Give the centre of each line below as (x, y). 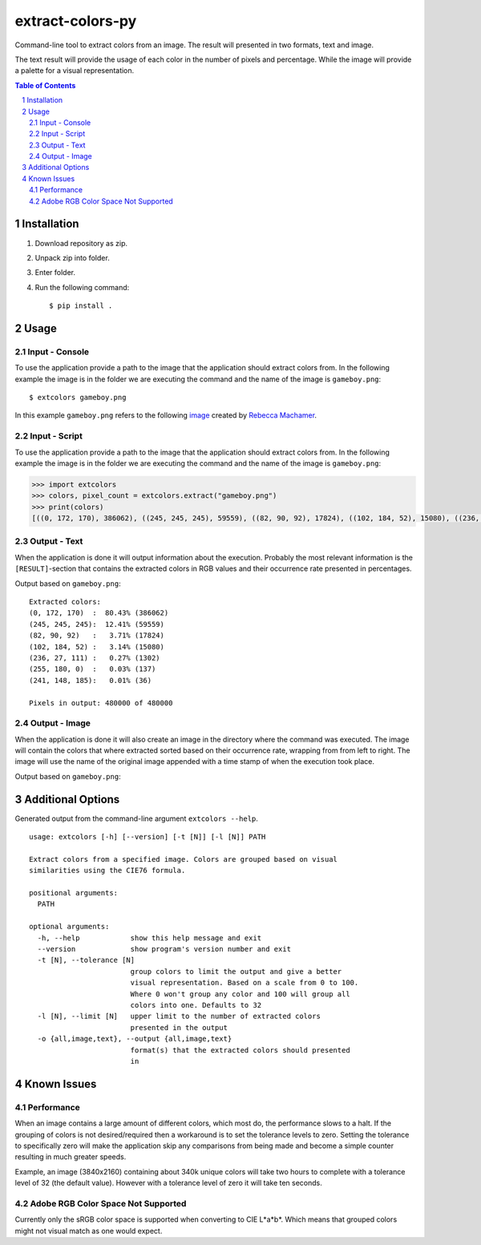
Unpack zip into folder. (72, 257)
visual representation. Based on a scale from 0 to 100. (245, 983)
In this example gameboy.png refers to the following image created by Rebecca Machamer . (166, 415)
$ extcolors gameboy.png (78, 398)
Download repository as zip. (81, 243)
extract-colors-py (76, 21)
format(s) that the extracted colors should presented (240, 1050)
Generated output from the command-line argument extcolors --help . (136, 819)
